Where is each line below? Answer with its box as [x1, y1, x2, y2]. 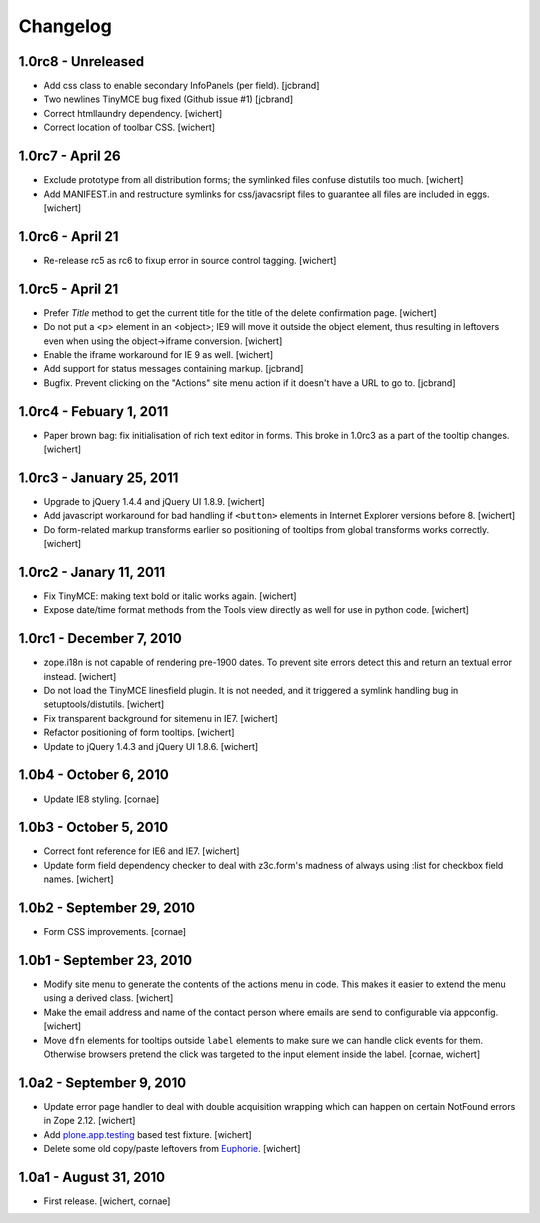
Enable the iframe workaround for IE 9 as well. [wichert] [43, 348, 274, 360]
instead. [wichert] [43, 670, 117, 682]
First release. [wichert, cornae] [43, 1195, 171, 1207]
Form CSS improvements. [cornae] [43, 926, 187, 938]
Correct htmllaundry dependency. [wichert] [43, 107, 223, 119]
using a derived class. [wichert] [43, 992, 174, 1004]
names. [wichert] [43, 873, 114, 885]
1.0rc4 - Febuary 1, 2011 [18, 403, 169, 420]
